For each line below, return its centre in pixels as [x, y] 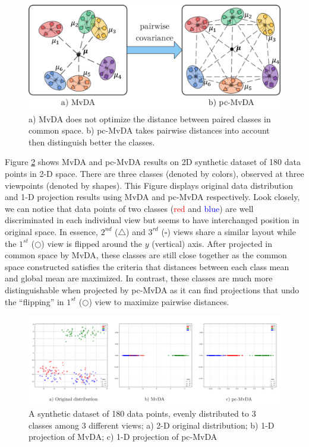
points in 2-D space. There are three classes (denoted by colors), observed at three [154, 174]
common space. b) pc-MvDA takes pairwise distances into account [149, 130]
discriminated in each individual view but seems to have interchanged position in [152, 220]
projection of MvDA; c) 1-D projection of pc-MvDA [123, 437]
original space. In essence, [51, 231]
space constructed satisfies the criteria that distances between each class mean [147, 266]
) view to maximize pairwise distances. [159, 301]
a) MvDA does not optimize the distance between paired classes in [150, 118]
